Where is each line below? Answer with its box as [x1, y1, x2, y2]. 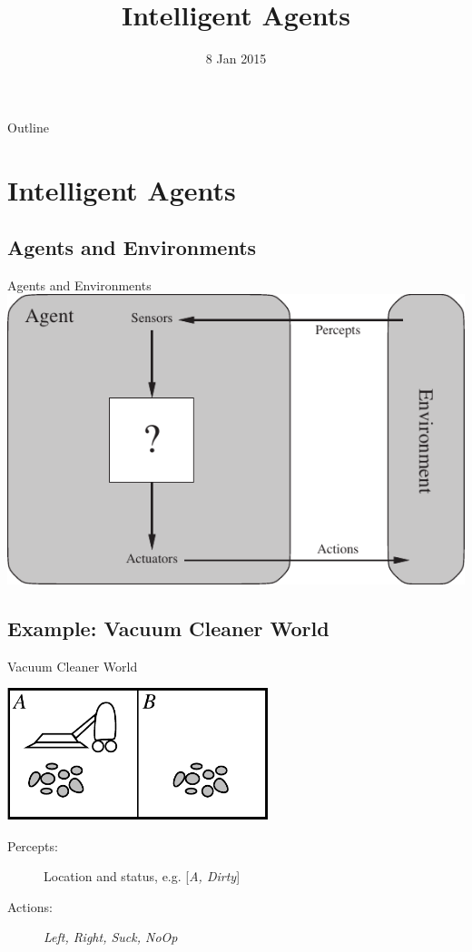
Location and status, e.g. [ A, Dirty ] [44, 867, 241, 886]
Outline [7, 117, 49, 136]
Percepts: [7, 836, 58, 855]
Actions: [7, 897, 53, 916]
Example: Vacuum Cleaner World [7, 613, 329, 642]
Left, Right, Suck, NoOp [44, 927, 178, 947]
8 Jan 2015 [205, 49, 267, 68]
